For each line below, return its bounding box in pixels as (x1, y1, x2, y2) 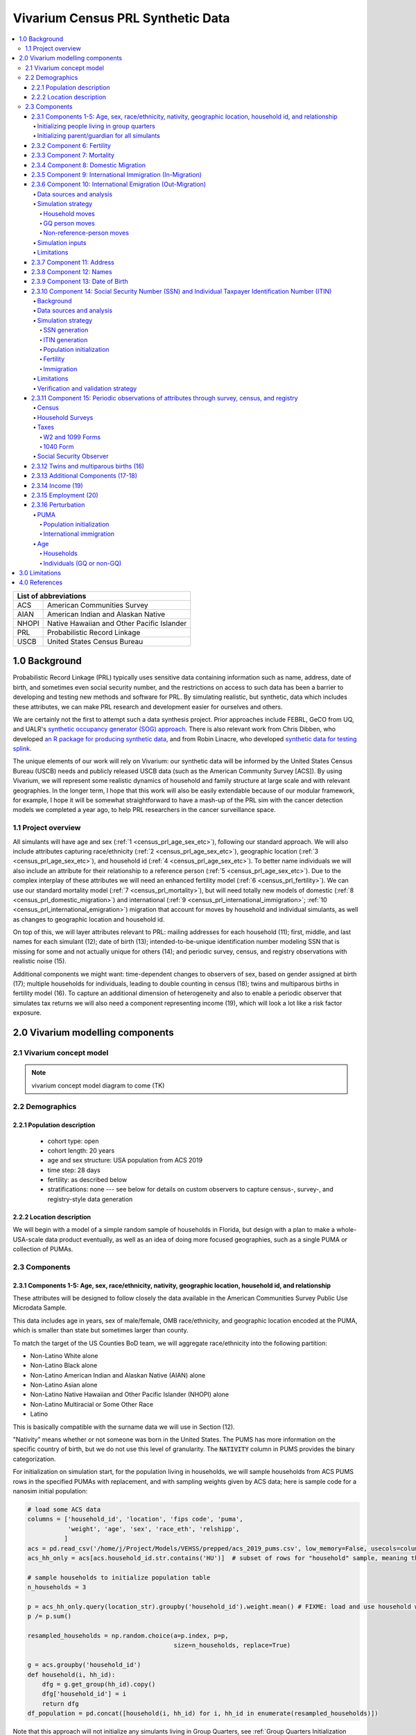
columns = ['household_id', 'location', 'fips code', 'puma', (27, 1515, 243, 1523)
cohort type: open (47, 1137, 99, 1145)
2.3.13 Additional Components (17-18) (31, 472, 138, 480)
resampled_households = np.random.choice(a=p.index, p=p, (27, 1632, 229, 1640)
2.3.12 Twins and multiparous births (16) (31, 462, 145, 470)
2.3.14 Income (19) (31, 481, 83, 489)
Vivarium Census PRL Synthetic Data (12, 10, 230, 26)
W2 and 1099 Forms (43, 432, 101, 441)
